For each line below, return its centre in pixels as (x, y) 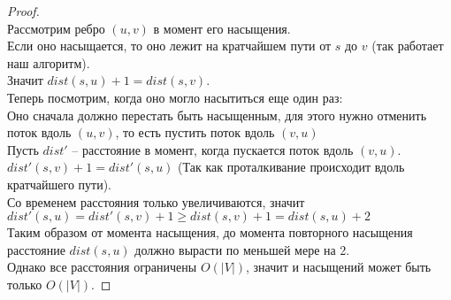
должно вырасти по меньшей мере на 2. (242, 249)
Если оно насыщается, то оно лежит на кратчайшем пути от (169, 46)
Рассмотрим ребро (56, 28)
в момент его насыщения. (222, 28)
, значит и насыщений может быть (339, 267)
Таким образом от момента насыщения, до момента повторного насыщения (210, 232)
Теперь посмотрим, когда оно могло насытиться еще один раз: (175, 97)
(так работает (408, 46)
